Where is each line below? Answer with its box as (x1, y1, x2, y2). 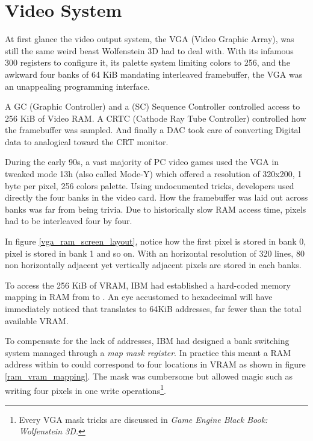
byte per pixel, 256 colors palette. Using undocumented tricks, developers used (5, 179, 294, 192)
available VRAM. (5, 314, 69, 327)
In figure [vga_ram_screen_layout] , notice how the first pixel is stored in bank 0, (5, 235, 306, 248)
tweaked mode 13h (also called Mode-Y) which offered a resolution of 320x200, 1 (5, 167, 302, 180)
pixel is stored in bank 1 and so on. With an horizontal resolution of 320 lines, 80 (5, 246, 305, 259)
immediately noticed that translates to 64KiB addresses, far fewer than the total (5, 302, 302, 314)
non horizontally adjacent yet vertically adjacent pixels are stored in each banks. (5, 258, 302, 271)
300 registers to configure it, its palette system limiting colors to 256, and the (5, 56, 290, 69)
